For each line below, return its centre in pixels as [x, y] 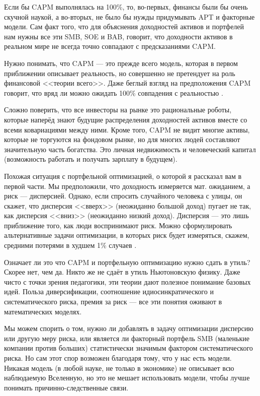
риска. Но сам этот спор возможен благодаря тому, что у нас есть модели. [118, 358]
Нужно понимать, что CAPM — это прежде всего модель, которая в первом [121, 63]
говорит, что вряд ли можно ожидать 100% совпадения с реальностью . [114, 92]
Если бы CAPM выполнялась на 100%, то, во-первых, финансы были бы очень [126, 7]
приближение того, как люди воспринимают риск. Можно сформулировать [118, 225]
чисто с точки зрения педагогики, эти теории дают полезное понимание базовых [127, 281]
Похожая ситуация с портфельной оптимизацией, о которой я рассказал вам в [123, 176]
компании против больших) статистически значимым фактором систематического [128, 348]
